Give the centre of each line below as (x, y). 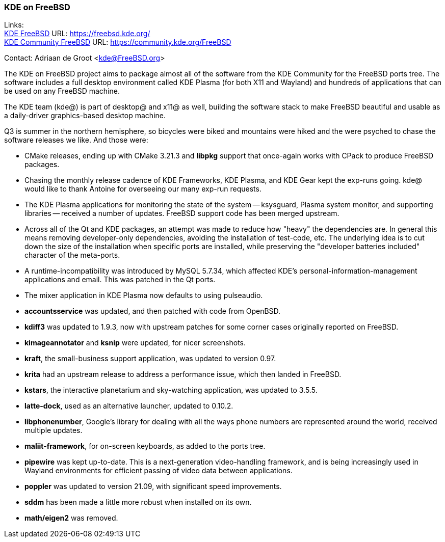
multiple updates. (54, 430)
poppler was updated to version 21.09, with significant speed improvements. (153, 486)
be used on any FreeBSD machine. (62, 91)
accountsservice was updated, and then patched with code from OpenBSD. (153, 311)
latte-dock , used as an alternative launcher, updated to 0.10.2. (129, 406)
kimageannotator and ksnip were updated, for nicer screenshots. (135, 343)
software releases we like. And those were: (76, 140)
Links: (14, 25)
